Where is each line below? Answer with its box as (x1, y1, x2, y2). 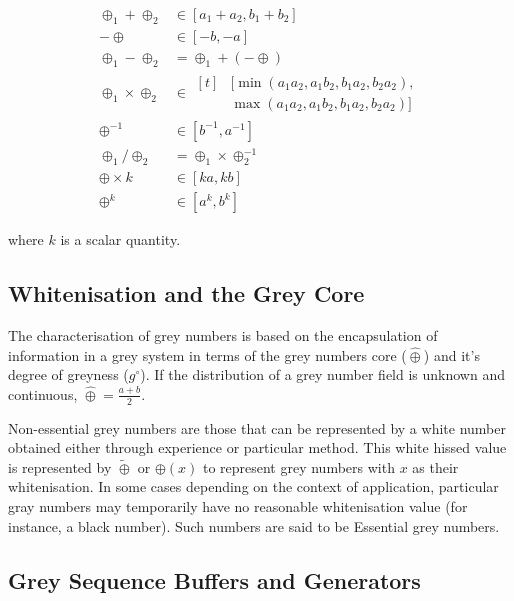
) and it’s (423, 344, 480, 365)
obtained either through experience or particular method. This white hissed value (8, 437, 507, 458)
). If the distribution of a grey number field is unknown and (140, 364, 505, 385)
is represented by (8, 456, 112, 477)
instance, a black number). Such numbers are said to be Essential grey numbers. (8, 515, 500, 536)
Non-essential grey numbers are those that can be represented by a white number (8, 417, 506, 438)
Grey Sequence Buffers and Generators (8, 564, 421, 595)
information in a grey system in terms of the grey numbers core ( (8, 344, 407, 365)
